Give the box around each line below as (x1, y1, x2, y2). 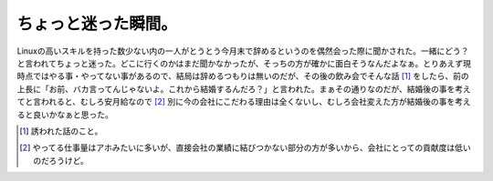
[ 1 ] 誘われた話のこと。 (19, 126, 103, 136)
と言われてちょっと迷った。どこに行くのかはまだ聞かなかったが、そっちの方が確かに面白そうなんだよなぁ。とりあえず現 (16, 57, 472, 68)
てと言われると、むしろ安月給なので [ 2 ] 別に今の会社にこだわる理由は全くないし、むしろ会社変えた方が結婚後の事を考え (16, 96, 472, 107)
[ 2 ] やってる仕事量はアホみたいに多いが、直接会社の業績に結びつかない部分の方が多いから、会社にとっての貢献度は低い (19, 142, 472, 154)
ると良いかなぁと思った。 (16, 109, 113, 120)
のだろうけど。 (33, 155, 89, 166)
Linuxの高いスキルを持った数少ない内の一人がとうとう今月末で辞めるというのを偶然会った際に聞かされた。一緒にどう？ (16, 45, 469, 56)
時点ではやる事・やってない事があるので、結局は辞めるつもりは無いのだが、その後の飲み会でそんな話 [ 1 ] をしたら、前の (16, 71, 469, 82)
